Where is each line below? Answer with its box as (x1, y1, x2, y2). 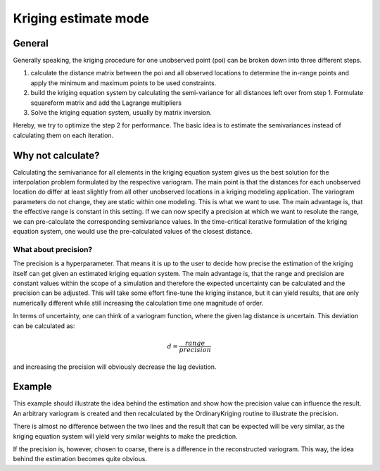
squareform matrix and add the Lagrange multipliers (30, 99, 182, 107)
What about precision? (13, 244, 93, 254)
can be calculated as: (13, 321, 75, 330)
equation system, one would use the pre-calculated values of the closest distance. (13, 227, 253, 236)
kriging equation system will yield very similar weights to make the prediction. (13, 432, 239, 440)
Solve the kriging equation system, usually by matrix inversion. (30, 108, 213, 117)
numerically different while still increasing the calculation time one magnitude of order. (13, 299, 264, 307)
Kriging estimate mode (13, 11, 149, 26)
